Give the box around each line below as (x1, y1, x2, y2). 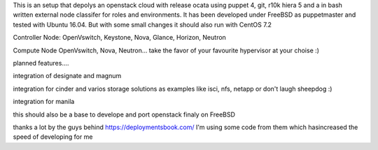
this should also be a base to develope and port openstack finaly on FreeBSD (13, 110, 236, 119)
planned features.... (13, 59, 69, 67)
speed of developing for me (13, 133, 93, 141)
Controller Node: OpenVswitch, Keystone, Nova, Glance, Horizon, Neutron (13, 33, 227, 42)
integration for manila (13, 98, 75, 106)
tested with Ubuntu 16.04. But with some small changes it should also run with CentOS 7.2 (13, 20, 272, 29)
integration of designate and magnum (13, 72, 122, 80)
